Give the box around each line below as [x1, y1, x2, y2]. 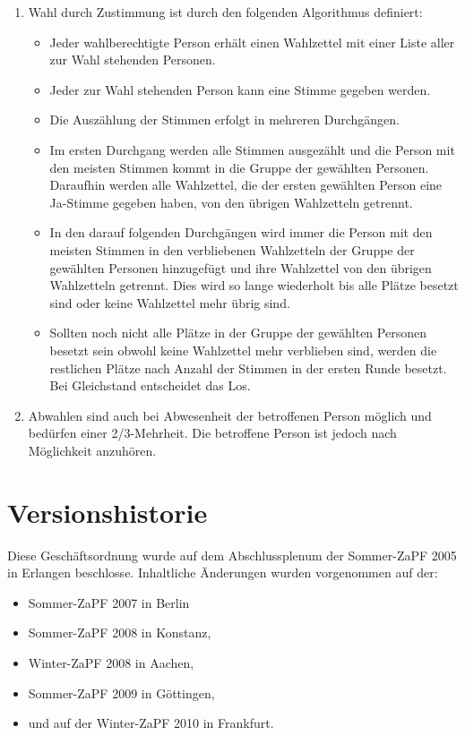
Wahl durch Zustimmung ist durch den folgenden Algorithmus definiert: [28, 3, 423, 21]
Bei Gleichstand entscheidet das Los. [49, 376, 251, 395]
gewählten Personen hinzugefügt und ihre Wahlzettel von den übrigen [49, 258, 432, 277]
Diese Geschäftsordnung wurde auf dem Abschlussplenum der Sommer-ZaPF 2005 [7, 545, 457, 564]
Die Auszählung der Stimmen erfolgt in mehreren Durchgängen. [49, 110, 400, 129]
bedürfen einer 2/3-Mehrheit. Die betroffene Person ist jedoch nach [28, 423, 397, 442]
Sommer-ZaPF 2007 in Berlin [28, 593, 190, 611]
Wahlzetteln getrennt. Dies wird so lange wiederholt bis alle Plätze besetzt [49, 276, 459, 295]
